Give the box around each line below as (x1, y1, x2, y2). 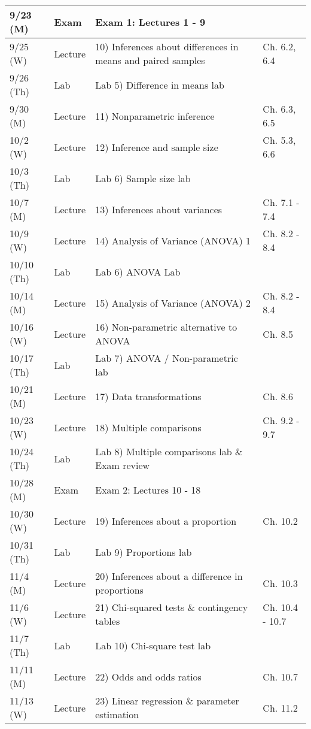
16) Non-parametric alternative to (95, 320, 237, 334)
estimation (95, 707, 139, 721)
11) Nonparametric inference (95, 108, 215, 123)
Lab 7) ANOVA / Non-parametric (95, 351, 238, 365)
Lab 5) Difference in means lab (95, 77, 224, 92)
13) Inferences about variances (95, 202, 222, 216)
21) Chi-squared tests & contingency (95, 600, 248, 614)
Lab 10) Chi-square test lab (95, 638, 211, 652)
